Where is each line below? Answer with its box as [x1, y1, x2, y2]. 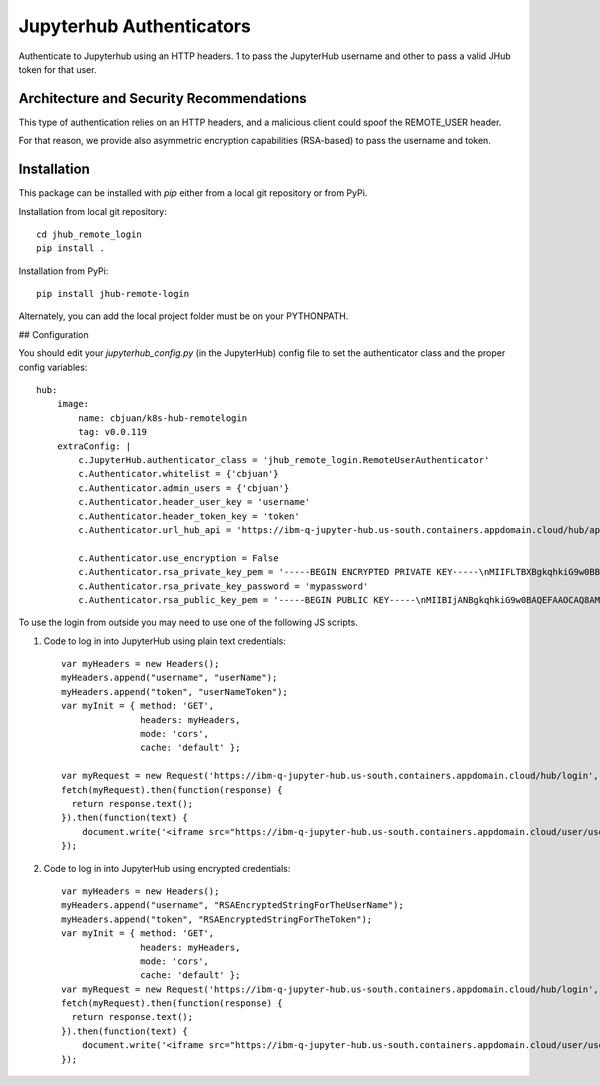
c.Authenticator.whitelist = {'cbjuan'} [78, 468, 279, 480]
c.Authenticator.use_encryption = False [78, 552, 279, 564]
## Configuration [18, 328, 89, 340]
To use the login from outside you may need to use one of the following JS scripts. [18, 616, 359, 629]
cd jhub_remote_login [36, 228, 142, 240]
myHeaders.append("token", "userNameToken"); [61, 686, 289, 697]
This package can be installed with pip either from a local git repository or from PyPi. [18, 187, 368, 199]
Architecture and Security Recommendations [18, 90, 307, 107]
